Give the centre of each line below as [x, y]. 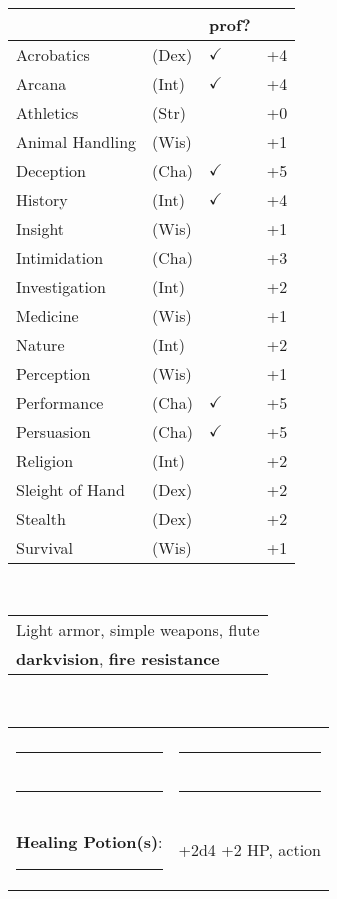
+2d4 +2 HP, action [249, 850]
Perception [53, 373]
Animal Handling [76, 141]
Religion [45, 460]
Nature [40, 344]
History [42, 199]
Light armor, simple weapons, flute [138, 630]
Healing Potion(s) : [89, 841]
